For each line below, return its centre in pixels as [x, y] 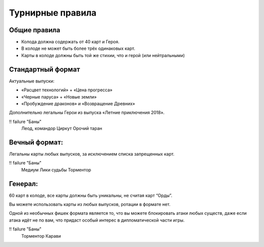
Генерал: [23, 184]
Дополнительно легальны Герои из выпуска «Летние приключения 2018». [87, 113]
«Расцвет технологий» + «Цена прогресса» [67, 90]
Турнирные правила [53, 13]
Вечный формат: [36, 142]
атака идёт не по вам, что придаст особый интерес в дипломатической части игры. [97, 220]
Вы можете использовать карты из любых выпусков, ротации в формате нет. [90, 205]
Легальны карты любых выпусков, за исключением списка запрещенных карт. [92, 154]
